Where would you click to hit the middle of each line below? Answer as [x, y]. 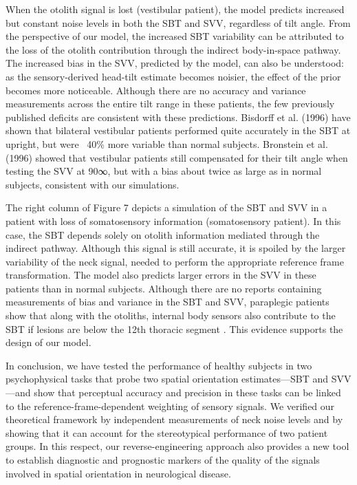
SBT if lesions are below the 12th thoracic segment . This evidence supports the [174, 328]
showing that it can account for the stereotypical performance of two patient [167, 432]
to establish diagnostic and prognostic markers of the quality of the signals [163, 460]
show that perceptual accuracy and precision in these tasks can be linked [187, 392]
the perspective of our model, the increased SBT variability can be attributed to [175, 36]
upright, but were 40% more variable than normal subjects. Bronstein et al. [167, 143]
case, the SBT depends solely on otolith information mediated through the [163, 234]
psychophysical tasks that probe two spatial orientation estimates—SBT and [167, 379]
